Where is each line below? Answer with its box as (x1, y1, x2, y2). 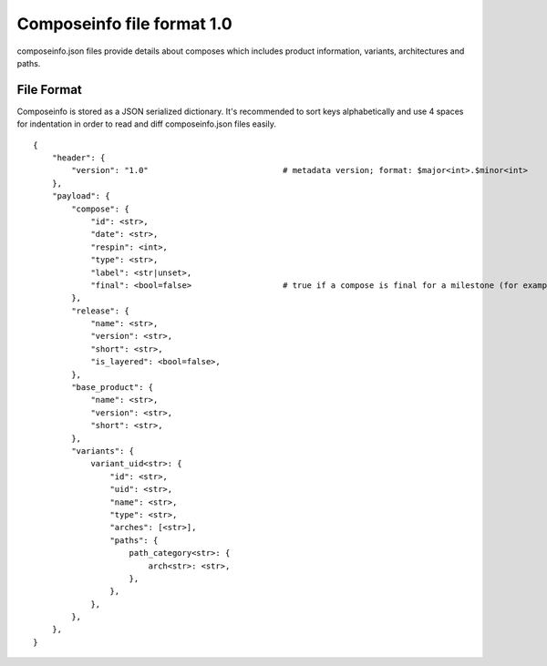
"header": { (51, 153, 106, 163)
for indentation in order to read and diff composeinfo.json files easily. (16, 118, 277, 129)
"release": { (71, 305, 129, 316)
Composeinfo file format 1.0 (16, 14, 232, 34)
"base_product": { (71, 383, 154, 393)
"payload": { (51, 191, 110, 201)
